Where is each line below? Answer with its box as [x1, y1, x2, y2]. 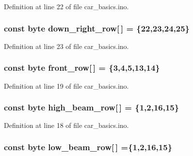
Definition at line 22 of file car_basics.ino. [4, 1, 129, 11]
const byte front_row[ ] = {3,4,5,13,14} [4, 62, 160, 74]
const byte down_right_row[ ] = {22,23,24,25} [4, 22, 190, 34]
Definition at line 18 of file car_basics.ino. [4, 120, 129, 130]
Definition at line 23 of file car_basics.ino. [4, 41, 129, 51]
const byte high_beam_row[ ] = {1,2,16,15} [4, 101, 179, 113]
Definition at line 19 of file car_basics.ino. [4, 80, 129, 91]
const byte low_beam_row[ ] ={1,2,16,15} [4, 140, 173, 153]
